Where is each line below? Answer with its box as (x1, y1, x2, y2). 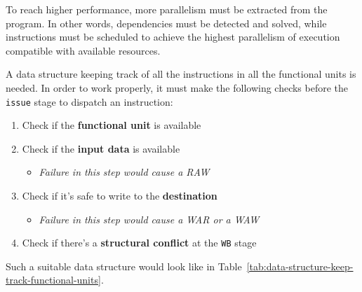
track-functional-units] (6, 272, 101, 287)
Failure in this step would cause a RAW (39, 165, 210, 179)
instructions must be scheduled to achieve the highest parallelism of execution (6, 29, 340, 44)
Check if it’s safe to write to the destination (22, 188, 217, 202)
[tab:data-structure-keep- (246, 258, 354, 273)
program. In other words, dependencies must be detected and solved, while (6, 15, 327, 30)
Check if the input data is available (22, 141, 180, 155)
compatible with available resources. (6, 43, 161, 57)
